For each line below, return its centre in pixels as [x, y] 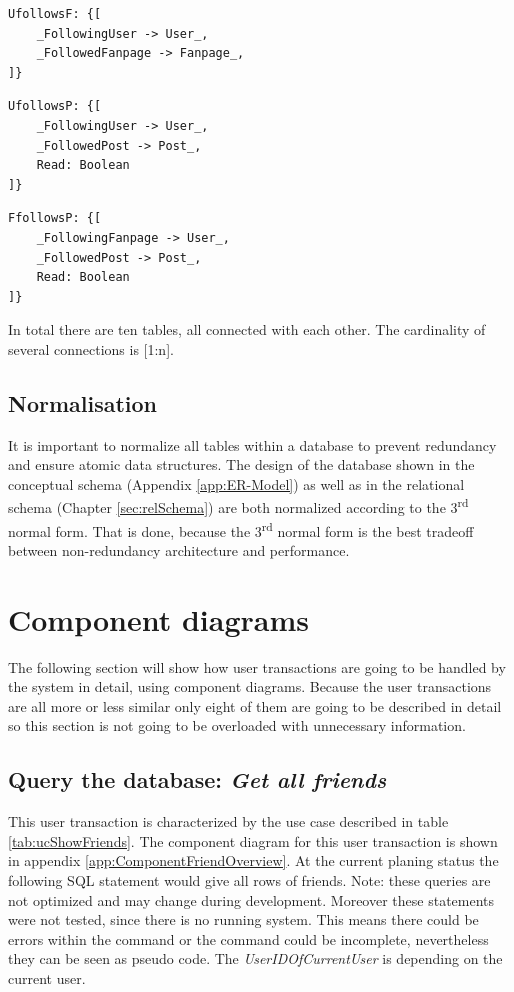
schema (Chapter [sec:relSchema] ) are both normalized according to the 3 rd [238, 506]
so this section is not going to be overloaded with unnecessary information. [237, 725]
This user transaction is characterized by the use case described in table [228, 821]
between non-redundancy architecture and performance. [179, 549]
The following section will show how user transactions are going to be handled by [257, 666]
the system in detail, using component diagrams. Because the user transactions [250, 686]
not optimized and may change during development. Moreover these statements [251, 899]
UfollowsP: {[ [55, 106]
